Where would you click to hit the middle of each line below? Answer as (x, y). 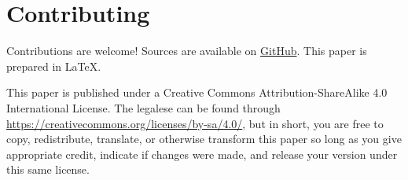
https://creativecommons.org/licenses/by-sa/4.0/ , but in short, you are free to (195, 123)
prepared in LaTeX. (54, 66)
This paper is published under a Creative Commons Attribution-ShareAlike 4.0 (197, 92)
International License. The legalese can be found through (143, 107)
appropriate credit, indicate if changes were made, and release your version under (202, 154)
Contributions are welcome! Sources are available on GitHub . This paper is (187, 51)
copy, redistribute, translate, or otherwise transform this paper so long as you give (204, 139)
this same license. (48, 169)
